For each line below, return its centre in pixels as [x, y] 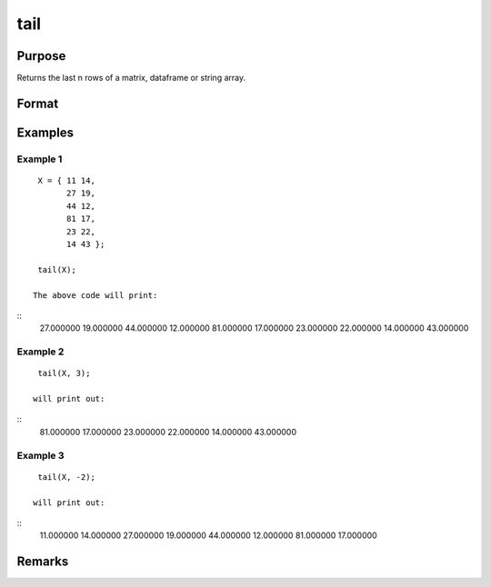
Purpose [41, 56]
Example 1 [40, 159]
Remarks [43, 562]
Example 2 [40, 352]
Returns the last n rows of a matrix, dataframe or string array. [131, 78]
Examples [45, 132]
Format [38, 103]
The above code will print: [95, 295]
